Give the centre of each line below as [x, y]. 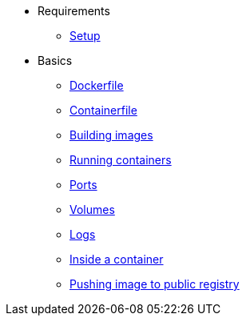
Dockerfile [97, 85]
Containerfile [103, 110]
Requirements [74, 11]
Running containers [121, 160]
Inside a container [117, 259]
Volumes [92, 209]
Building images [111, 135]
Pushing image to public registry [155, 284]
